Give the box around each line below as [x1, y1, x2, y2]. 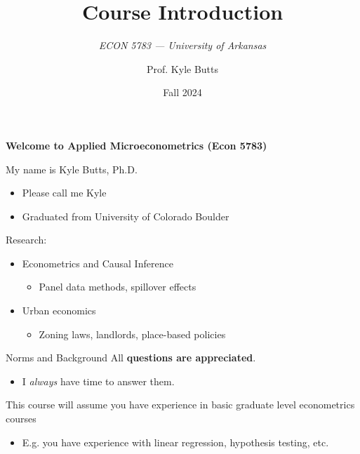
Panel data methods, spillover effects [39, 279, 196, 294]
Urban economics [22, 303, 96, 318]
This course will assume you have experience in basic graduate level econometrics [6, 397, 355, 412]
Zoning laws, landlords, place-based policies [39, 326, 226, 341]
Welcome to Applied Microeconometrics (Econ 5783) [6, 138, 267, 152]
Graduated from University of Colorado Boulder [22, 208, 229, 223]
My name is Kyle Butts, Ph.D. [6, 161, 138, 176]
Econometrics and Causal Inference [22, 255, 173, 270]
